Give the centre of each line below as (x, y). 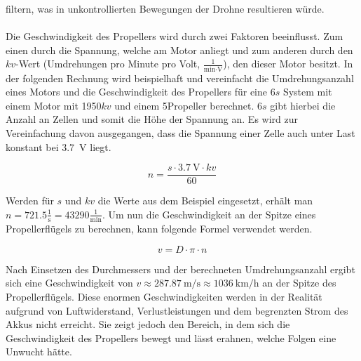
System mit (307, 92)
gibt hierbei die (303, 105)
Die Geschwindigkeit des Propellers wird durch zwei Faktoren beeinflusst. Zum (175, 36)
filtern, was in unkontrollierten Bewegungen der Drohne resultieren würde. (165, 8)
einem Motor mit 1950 (54, 105)
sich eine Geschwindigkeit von (69, 283)
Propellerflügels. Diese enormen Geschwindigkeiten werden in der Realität (164, 296)
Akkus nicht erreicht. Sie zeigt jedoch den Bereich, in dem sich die (148, 324)
